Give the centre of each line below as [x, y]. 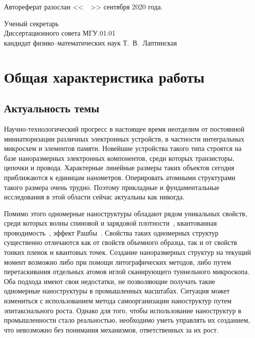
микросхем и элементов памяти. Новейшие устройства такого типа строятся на [123, 148]
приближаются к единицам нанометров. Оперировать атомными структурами [120, 177]
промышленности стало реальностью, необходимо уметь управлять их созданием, [127, 320]
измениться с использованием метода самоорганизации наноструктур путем [118, 301]
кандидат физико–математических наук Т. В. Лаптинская [90, 42]
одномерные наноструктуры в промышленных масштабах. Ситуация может [117, 291]
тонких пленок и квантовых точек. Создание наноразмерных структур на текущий [127, 252]
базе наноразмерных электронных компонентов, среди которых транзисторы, [119, 158]
